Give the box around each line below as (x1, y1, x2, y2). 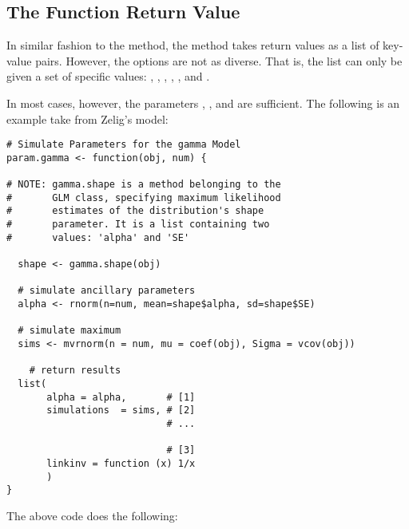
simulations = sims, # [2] (46, 405, 196, 416)
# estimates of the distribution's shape (6, 205, 264, 217)
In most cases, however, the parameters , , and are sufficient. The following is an (6, 94, 400, 111)
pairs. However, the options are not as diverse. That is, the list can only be (35, 52, 403, 69)
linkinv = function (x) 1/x (46, 457, 196, 469)
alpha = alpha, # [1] (46, 391, 196, 403)
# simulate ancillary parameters (18, 285, 196, 297)
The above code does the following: (6, 507, 178, 523)
